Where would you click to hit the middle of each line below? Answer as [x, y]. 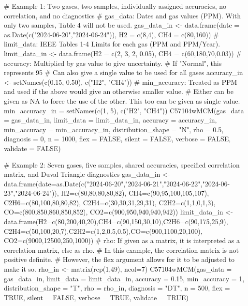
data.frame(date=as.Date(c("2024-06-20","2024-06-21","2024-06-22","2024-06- [117, 183]
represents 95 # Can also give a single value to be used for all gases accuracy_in [124, 72]
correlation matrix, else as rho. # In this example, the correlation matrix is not [121, 250]
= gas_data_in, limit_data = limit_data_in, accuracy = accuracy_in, [110, 120]
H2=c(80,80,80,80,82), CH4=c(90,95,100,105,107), [135, 193]
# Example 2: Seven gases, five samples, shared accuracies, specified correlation [122, 164]
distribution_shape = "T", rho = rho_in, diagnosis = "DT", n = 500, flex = [117, 288]
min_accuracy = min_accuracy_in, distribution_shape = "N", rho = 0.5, [114, 129]
